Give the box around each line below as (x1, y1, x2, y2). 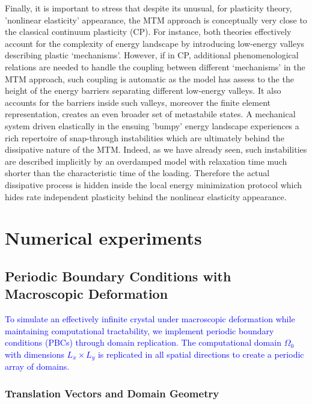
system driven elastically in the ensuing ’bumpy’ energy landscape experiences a (5, 119, 299, 132)
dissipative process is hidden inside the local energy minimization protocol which (5, 178, 302, 191)
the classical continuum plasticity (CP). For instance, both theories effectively (5, 25, 292, 38)
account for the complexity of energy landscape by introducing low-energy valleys (5, 37, 305, 49)
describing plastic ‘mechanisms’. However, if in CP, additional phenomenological (5, 49, 299, 61)
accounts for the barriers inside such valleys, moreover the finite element (5, 96, 271, 108)
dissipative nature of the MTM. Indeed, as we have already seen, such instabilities (5, 143, 307, 156)
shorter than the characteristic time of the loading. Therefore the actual (5, 167, 270, 179)
